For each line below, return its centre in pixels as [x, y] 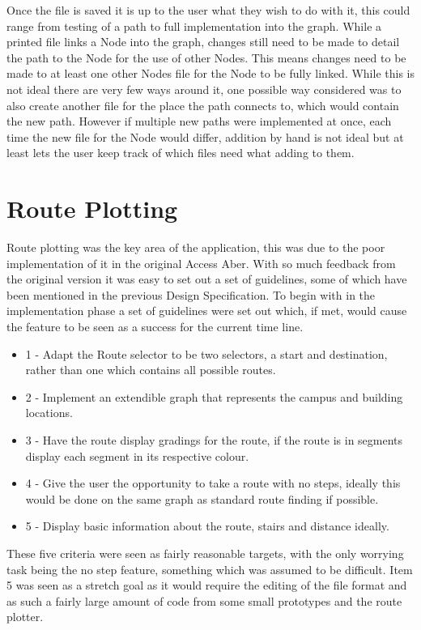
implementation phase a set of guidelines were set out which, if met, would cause [207, 311]
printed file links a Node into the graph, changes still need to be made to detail [203, 42]
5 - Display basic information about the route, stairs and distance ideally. [207, 526]
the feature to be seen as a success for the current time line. [155, 327]
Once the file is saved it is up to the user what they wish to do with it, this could [208, 10]
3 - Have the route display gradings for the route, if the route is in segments [214, 440]
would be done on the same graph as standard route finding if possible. [202, 498]
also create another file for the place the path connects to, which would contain [203, 105]
